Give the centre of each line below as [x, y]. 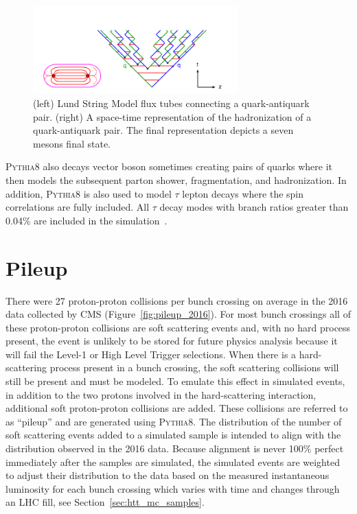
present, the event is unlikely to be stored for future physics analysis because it [172, 341]
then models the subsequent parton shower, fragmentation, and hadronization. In [176, 180]
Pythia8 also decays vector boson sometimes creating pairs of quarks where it [169, 166]
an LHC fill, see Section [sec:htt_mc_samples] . [105, 502]
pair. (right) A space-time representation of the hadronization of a [172, 116]
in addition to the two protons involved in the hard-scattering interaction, [161, 394]
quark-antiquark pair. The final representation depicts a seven [163, 130]
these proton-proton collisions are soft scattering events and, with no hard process [178, 327]
